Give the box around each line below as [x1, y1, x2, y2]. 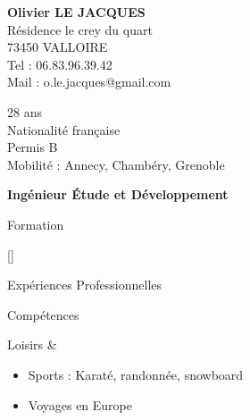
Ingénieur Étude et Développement [7, 185, 229, 204]
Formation [7, 214, 64, 233]
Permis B [7, 138, 58, 156]
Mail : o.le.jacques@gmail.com [7, 72, 171, 91]
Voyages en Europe [28, 395, 132, 414]
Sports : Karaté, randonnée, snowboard [28, 365, 244, 383]
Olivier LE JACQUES [7, 3, 146, 21]
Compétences [7, 305, 79, 323]
